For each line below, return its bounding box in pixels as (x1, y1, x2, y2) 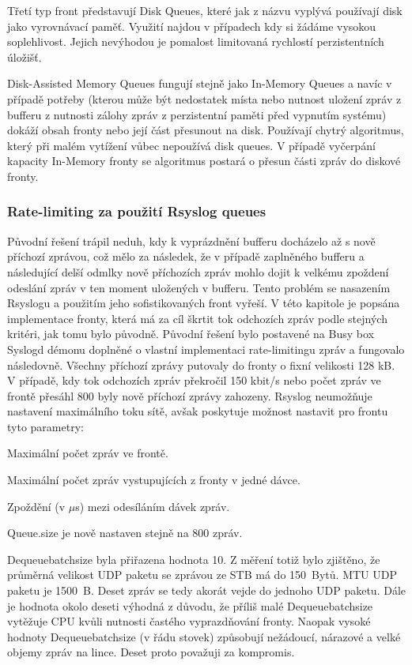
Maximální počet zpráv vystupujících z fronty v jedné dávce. (7, 472, 300, 488)
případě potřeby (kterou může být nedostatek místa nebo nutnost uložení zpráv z (7, 90, 402, 107)
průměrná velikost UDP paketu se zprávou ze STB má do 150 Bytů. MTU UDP (7, 566, 397, 583)
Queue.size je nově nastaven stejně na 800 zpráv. (7, 524, 243, 541)
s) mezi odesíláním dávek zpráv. (75, 498, 230, 514)
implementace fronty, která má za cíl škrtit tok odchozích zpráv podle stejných (7, 310, 387, 326)
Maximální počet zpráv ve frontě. (7, 445, 168, 461)
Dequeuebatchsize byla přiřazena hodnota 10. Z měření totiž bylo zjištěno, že (7, 550, 380, 567)
